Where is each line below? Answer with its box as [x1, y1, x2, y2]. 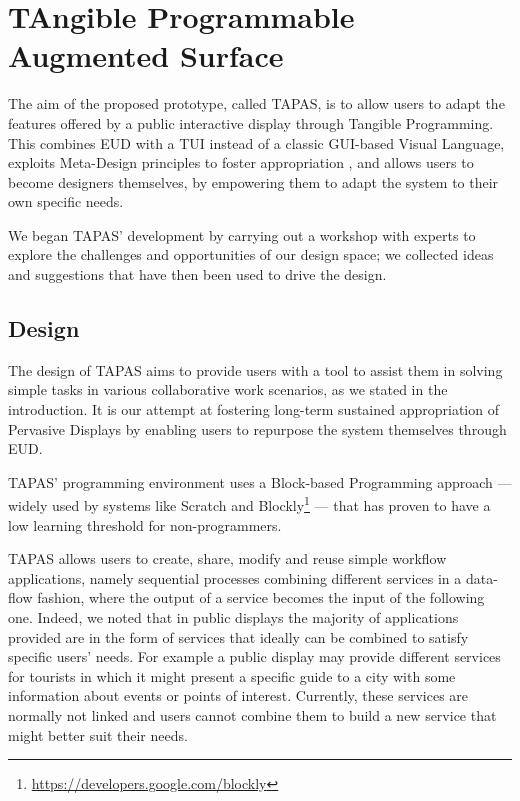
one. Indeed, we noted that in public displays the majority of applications [8, 607, 459, 628]
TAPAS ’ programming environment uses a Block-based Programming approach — [8, 471, 512, 492]
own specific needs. [8, 191, 124, 212]
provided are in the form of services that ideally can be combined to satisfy [8, 626, 469, 647]
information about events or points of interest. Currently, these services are [8, 685, 469, 706]
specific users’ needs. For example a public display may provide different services [8, 646, 501, 667]
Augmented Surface [8, 35, 284, 76]
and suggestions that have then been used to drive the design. [8, 264, 387, 285]
